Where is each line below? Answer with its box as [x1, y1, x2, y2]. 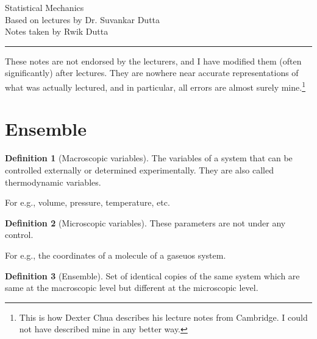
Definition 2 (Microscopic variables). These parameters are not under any [5, 216, 286, 229]
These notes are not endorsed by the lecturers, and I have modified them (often [5, 54, 302, 67]
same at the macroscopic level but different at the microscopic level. [5, 281, 258, 294]
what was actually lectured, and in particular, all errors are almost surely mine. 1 [5, 79, 305, 93]
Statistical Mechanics [5, 1, 84, 13]
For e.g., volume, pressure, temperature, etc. [5, 196, 170, 209]
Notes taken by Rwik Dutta [5, 25, 109, 38]
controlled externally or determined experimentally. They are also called [5, 163, 274, 176]
